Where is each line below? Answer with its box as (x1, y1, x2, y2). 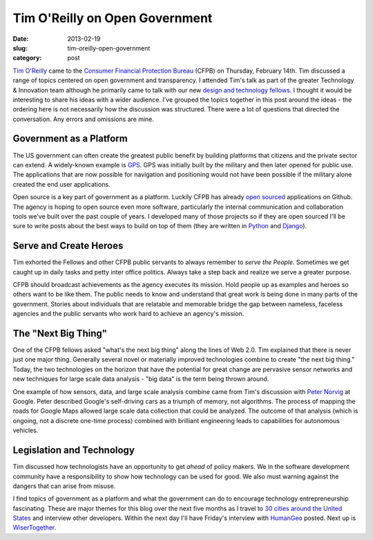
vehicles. (12, 426, 39, 435)
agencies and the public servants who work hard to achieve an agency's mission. (12, 310, 245, 318)
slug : (12, 44, 28, 52)
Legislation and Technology (12, 445, 135, 456)
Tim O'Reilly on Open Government (12, 10, 213, 26)
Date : (12, 35, 29, 43)
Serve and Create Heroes (12, 240, 124, 252)
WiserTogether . (12, 523, 57, 532)
